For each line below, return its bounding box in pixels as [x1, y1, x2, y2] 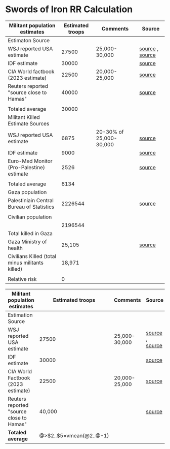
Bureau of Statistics [8, 203, 55, 210]
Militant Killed [8, 113, 40, 120]
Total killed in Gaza [8, 230, 53, 237]
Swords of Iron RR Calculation [5, 4, 133, 15]
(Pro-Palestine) [8, 164, 46, 171]
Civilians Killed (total [8, 252, 57, 260]
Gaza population [8, 188, 47, 196]
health [8, 244, 23, 251]
